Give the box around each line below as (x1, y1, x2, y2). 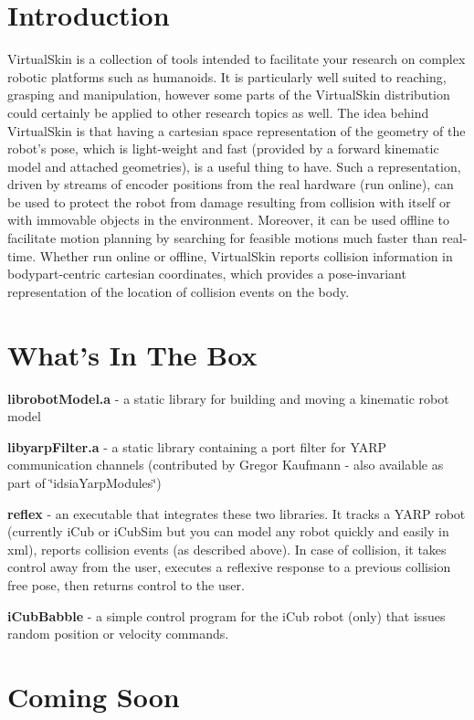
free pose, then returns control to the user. (7, 575, 245, 594)
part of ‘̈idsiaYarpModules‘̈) (7, 472, 162, 492)
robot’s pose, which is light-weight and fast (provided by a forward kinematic (7, 139, 439, 158)
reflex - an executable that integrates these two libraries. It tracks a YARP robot (7, 503, 466, 523)
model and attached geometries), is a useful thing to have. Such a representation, (7, 156, 461, 175)
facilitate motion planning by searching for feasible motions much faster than (7, 228, 438, 248)
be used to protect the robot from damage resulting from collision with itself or (7, 192, 451, 211)
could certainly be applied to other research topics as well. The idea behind (7, 102, 429, 122)
